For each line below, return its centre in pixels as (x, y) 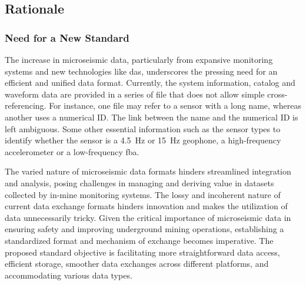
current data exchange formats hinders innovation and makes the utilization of (146, 206)
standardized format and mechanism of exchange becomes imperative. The (139, 240)
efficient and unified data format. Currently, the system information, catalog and (150, 83)
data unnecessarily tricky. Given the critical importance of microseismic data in (148, 217)
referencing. (26, 105)
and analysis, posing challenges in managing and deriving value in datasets (139, 182)
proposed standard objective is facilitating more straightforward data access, (142, 252)
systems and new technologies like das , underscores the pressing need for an (141, 71)
